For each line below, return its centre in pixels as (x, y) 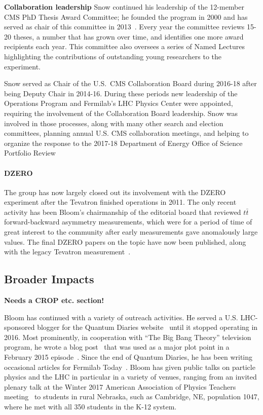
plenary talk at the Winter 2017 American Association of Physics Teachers (120, 386)
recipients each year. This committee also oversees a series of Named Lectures (124, 46)
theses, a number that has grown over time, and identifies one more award (128, 36)
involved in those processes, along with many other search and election (114, 123)
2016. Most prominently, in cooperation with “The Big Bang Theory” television (128, 337)
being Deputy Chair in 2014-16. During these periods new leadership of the (121, 93)
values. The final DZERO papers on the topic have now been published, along (125, 241)
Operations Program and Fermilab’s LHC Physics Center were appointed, (119, 103)
